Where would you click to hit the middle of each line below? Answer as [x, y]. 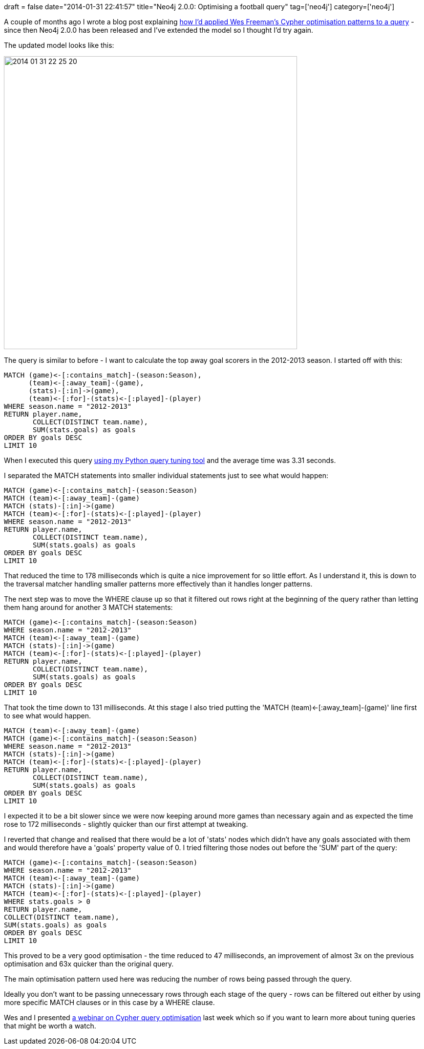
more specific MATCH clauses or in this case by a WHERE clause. [109, 1002]
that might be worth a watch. [50, 1026]
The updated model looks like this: [59, 45]
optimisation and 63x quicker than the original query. [89, 964]
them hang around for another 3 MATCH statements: [88, 607]
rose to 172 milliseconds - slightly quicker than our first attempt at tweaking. [126, 824]
